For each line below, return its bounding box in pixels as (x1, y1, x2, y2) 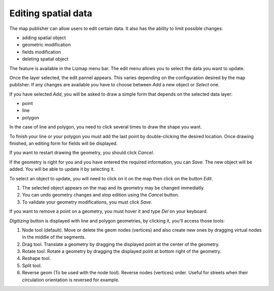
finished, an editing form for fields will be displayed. (9, 140, 118, 147)
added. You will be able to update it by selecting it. (9, 166, 115, 172)
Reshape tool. (22, 255, 51, 262)
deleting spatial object (22, 56, 68, 62)
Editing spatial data (9, 8, 92, 19)
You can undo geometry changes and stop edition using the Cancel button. (22, 192, 180, 198)
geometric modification (22, 42, 71, 48)
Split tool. (22, 262, 42, 269)
